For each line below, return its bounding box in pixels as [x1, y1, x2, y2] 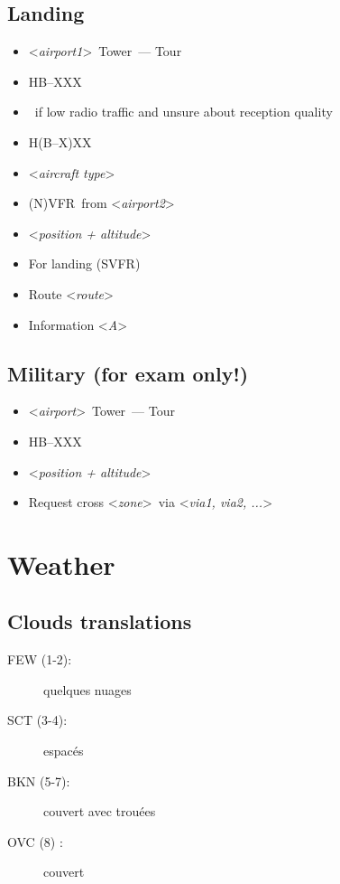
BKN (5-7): [7, 771, 70, 790]
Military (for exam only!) [7, 359, 249, 387]
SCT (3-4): [7, 710, 68, 729]
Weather [7, 545, 115, 582]
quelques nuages [43, 680, 132, 699]
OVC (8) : [7, 832, 63, 851]
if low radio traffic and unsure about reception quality [34, 102, 333, 121]
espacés [43, 741, 84, 760]
